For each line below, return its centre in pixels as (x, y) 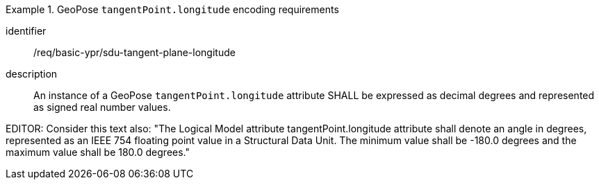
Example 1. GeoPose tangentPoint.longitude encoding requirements (172, 9)
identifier (26, 31)
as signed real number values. (102, 107)
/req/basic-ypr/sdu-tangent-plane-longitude (134, 52)
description (32, 74)
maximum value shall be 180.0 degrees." (98, 152)
